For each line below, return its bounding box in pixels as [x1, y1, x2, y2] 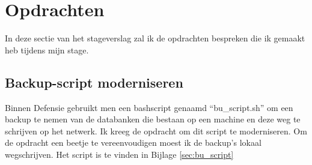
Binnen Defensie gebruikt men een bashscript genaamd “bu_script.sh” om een [5, 101, 293, 113]
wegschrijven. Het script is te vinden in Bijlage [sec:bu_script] [5, 148, 234, 160]
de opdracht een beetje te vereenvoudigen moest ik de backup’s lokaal [5, 136, 262, 149]
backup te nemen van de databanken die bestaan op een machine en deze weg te [5, 113, 301, 125]
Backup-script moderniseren [5, 73, 183, 91]
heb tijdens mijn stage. [5, 43, 89, 56]
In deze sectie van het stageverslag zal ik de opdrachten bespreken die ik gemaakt [5, 32, 305, 44]
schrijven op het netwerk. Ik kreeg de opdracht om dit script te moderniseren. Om [5, 124, 307, 137]
